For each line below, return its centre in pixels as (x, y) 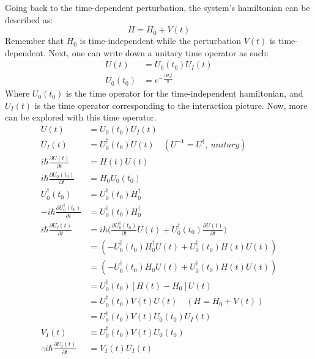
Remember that (34, 41)
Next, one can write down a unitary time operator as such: (159, 52)
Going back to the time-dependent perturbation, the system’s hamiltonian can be (157, 7)
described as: (29, 19)
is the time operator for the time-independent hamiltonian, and (184, 93)
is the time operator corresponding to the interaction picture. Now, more (171, 105)
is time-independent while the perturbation (161, 41)
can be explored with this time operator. (81, 117)
